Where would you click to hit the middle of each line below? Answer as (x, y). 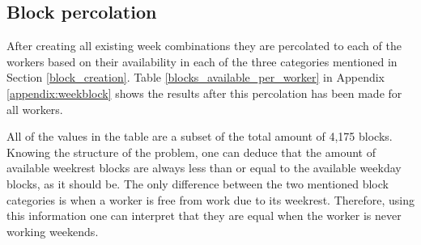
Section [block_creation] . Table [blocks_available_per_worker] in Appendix (196, 77)
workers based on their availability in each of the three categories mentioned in (202, 61)
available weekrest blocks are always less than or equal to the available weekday (204, 168)
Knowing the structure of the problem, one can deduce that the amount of (191, 152)
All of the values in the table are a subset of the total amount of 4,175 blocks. (200, 136)
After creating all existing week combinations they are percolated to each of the (204, 46)
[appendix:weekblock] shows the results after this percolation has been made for (204, 93)
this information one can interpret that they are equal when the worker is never (204, 215)
